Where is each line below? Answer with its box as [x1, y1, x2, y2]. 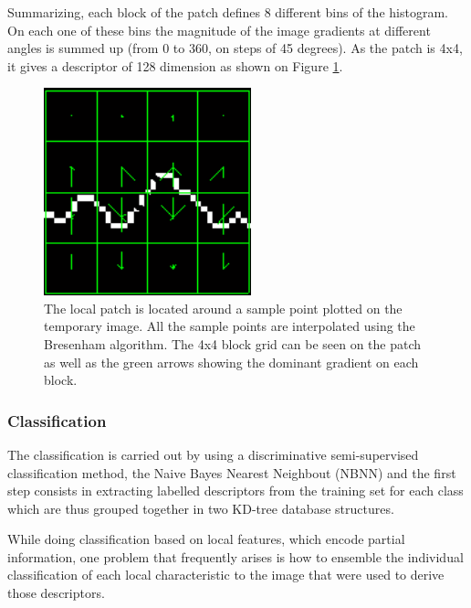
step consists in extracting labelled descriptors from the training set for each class [7, 481, 464, 500]
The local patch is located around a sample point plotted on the [44, 298, 403, 317]
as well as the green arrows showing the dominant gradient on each [44, 352, 419, 371]
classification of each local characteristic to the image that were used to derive [7, 565, 445, 584]
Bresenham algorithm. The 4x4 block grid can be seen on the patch [44, 334, 422, 353]
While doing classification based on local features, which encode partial [7, 529, 405, 549]
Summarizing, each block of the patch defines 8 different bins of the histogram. [7, 3, 448, 21]
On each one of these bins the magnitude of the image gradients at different [7, 20, 431, 39]
